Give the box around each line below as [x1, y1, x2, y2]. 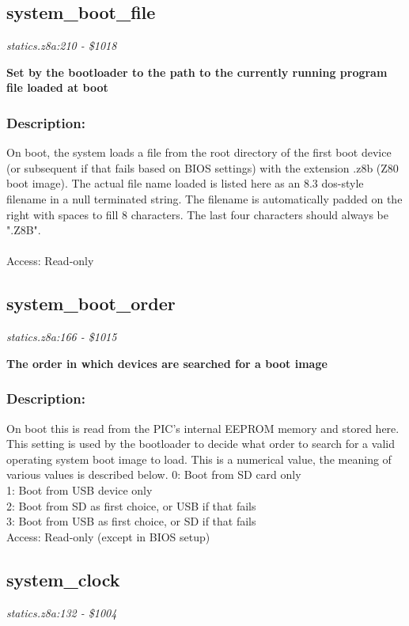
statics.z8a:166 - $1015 [6, 328, 117, 345]
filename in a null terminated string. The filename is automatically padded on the [6, 190, 403, 207]
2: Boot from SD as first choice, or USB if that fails [6, 497, 256, 514]
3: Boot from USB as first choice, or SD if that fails [6, 513, 256, 529]
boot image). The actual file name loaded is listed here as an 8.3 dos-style [6, 175, 364, 192]
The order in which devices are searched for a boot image [6, 355, 328, 371]
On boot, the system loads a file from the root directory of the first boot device [6, 144, 392, 161]
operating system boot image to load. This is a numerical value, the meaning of [6, 450, 392, 467]
